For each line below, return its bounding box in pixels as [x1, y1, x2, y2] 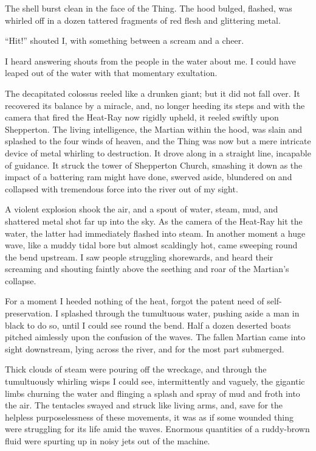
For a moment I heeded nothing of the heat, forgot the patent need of [5, 295, 264, 307]
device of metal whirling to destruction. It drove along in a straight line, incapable [5, 146, 311, 159]
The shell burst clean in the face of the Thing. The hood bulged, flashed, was [5, 2, 292, 14]
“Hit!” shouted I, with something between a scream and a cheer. [5, 34, 244, 47]
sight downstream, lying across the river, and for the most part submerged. [5, 342, 284, 355]
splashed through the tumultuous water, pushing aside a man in [61, 307, 300, 320]
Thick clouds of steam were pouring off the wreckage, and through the [5, 363, 267, 376]
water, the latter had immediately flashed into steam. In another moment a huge [5, 226, 306, 239]
